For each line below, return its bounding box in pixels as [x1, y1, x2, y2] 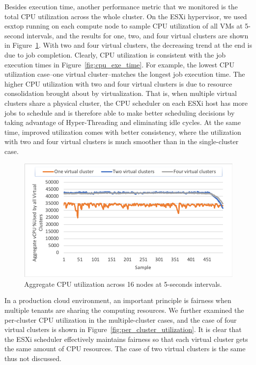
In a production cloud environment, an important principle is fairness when [4, 295, 231, 305]
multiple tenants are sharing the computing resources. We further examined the [4, 305, 244, 315]
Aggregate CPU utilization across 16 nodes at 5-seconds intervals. [24, 278, 222, 289]
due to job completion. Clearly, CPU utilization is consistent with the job [4, 49, 226, 60]
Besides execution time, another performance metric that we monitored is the [4, 1, 238, 11]
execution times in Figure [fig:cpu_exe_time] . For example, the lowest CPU [4, 59, 234, 69]
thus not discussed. [4, 353, 61, 363]
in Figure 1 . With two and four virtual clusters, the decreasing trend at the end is [4, 40, 252, 50]
